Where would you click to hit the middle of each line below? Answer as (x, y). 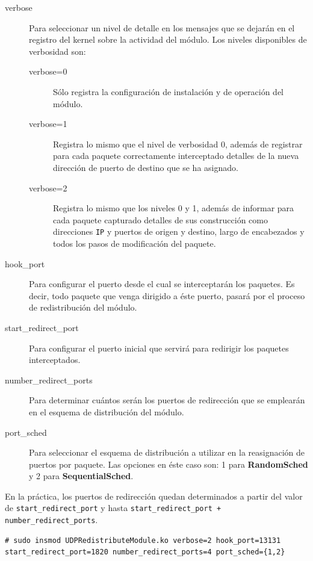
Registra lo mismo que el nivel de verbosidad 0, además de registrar (178, 144)
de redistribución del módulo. (83, 307)
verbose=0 (48, 71)
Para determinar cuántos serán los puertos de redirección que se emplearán (167, 400)
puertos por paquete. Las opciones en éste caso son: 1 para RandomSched (169, 464)
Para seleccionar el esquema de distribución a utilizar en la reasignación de (167, 452)
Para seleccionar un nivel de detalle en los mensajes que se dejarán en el (162, 27)
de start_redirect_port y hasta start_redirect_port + (113, 508)
